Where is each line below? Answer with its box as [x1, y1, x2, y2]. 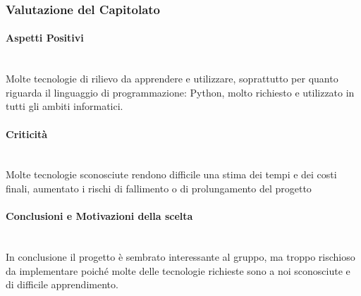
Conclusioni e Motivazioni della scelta [6, 209, 193, 223]
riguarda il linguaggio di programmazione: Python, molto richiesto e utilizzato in [6, 85, 355, 99]
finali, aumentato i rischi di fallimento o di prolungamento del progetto [6, 181, 312, 195]
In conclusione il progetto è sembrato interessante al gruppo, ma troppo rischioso [6, 249, 355, 264]
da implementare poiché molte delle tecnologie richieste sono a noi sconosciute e [6, 263, 350, 278]
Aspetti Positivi [6, 30, 84, 45]
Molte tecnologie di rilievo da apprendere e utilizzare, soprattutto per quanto [6, 71, 338, 86]
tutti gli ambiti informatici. [6, 99, 123, 113]
